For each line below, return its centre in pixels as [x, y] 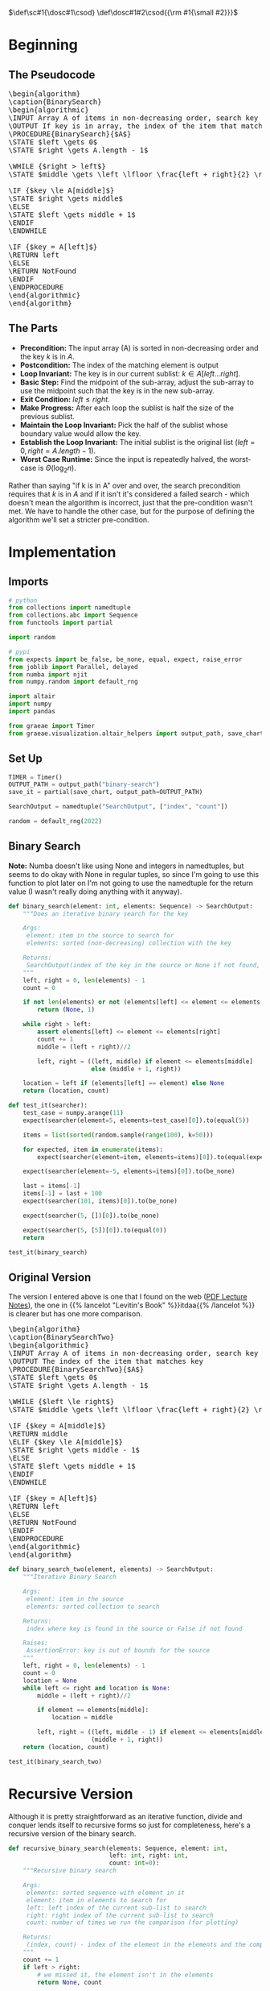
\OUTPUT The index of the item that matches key [106, 1361]
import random [32, 638]
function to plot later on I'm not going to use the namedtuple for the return [131, 883]
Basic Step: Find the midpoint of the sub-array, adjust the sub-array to [137, 382]
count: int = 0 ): [134, 1863]
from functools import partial [61, 623]
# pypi [19, 652]
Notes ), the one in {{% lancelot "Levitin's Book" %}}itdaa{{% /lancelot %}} [132, 1305]
